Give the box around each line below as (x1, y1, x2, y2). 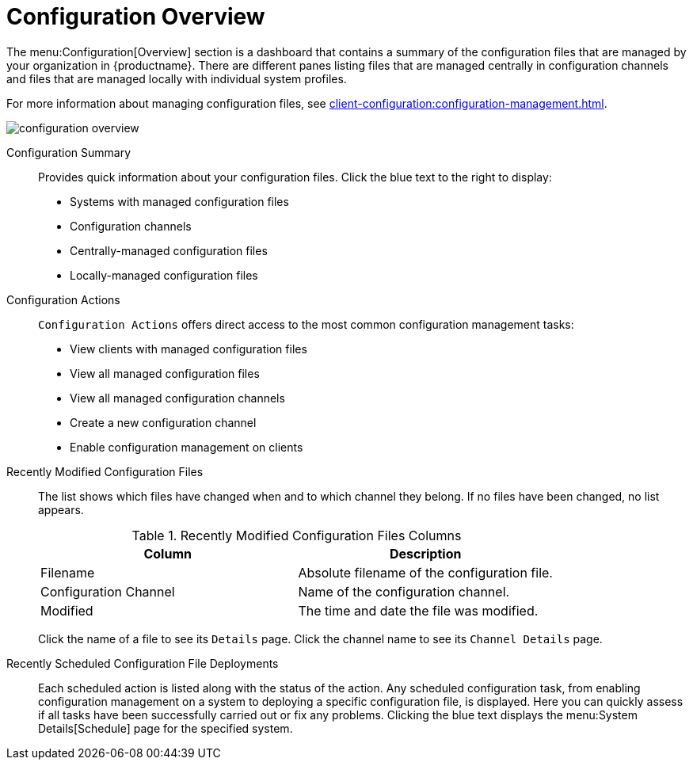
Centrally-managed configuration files (70, 243, 268, 257)
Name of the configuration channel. (298, 583, 510, 600)
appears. (38, 502, 84, 516)
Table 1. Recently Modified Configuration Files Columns (131, 527, 462, 543)
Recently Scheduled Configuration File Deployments (6, 656, 279, 670)
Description (389, 545, 462, 562)
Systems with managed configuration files (70, 194, 289, 208)
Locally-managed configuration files (70, 268, 258, 282)
